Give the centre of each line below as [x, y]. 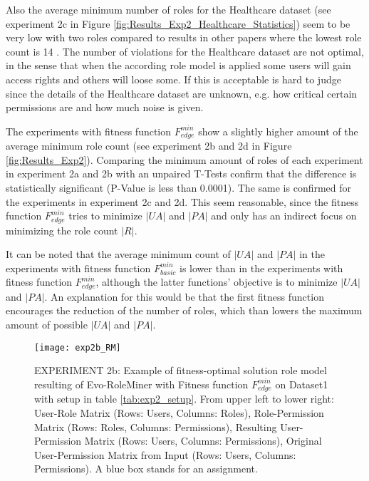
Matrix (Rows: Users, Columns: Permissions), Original [203, 441]
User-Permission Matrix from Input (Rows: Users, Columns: [165, 454]
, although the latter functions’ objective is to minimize [217, 282]
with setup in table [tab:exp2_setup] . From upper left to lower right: [184, 399]
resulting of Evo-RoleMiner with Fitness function [141, 384]
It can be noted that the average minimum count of [118, 254]
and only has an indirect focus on [284, 216]
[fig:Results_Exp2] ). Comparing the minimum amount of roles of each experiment [184, 159]
